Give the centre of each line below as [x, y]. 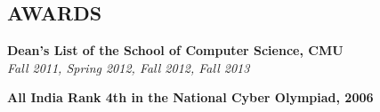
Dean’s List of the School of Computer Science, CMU [175, 50]
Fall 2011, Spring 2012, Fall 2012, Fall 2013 [129, 67]
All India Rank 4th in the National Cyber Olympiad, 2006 [190, 97]
